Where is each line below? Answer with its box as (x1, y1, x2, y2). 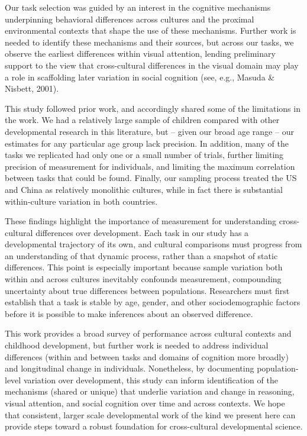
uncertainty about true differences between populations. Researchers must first (5, 284, 290, 296)
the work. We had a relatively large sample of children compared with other (5, 114, 280, 126)
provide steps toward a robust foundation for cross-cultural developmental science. (5, 420, 303, 432)
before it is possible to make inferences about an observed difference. (5, 307, 253, 319)
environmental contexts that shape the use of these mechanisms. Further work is (5, 24, 296, 37)
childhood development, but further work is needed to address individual (5, 339, 269, 351)
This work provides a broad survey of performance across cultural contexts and (5, 327, 292, 340)
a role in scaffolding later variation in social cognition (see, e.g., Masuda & (5, 70, 275, 83)
